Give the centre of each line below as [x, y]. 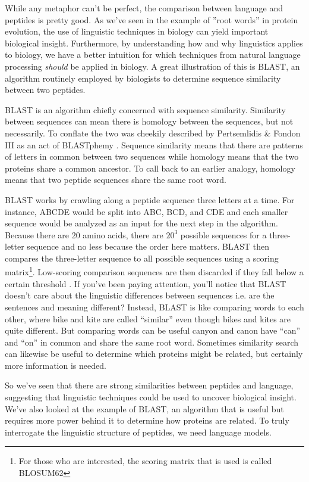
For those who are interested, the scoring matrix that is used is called [145, 461]
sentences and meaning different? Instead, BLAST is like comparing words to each [154, 307]
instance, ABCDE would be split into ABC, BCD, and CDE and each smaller [146, 211]
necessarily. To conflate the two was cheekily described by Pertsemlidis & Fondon [153, 133]
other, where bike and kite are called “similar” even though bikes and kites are [148, 318]
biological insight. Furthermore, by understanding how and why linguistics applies [154, 43]
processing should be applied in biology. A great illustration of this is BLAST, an [152, 66]
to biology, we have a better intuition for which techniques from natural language [153, 55]
